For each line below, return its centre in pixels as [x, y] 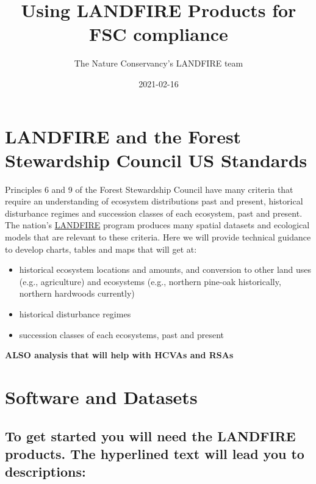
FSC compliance [159, 34]
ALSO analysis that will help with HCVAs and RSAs [119, 355]
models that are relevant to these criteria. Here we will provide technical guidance [158, 237]
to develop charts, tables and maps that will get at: [101, 249]
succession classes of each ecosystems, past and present [122, 334]
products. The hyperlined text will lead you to [155, 453]
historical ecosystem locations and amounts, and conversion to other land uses [165, 269]
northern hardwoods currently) [77, 293]
